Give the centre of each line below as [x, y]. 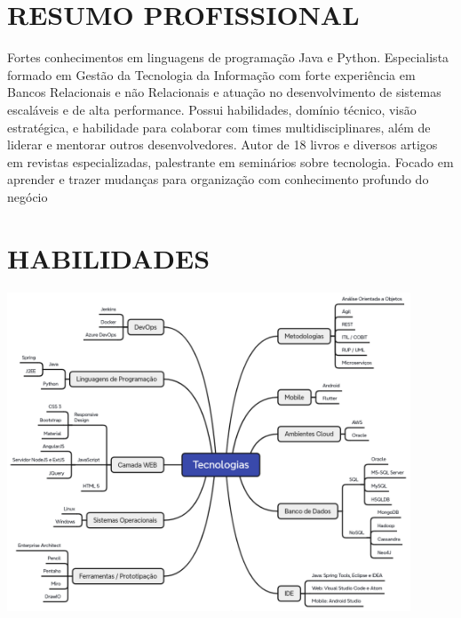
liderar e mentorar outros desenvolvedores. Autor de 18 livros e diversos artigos [223, 144]
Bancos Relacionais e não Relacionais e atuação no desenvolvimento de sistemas [224, 92]
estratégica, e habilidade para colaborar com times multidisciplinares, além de [219, 127]
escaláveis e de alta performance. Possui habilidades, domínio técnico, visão [212, 109]
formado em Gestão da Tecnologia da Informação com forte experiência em [211, 74]
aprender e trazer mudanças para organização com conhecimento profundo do [218, 179]
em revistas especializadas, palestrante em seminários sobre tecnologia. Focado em [230, 161]
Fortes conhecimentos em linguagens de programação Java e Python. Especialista [228, 57]
